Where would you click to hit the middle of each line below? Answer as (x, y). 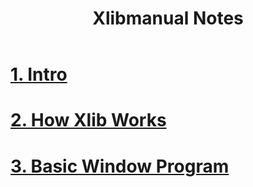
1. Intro (39, 74)
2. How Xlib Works (88, 120)
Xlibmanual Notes (168, 18)
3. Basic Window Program (120, 166)
